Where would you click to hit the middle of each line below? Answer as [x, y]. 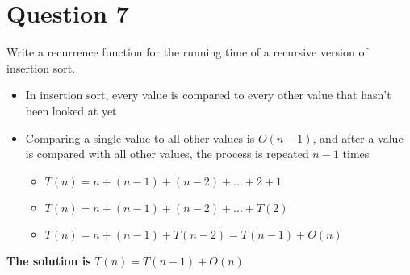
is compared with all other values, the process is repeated [167, 154]
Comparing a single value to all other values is [140, 137]
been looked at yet [71, 110]
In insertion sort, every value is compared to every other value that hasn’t [208, 95]
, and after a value [358, 137]
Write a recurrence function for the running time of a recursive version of [187, 52]
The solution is [49, 260]
